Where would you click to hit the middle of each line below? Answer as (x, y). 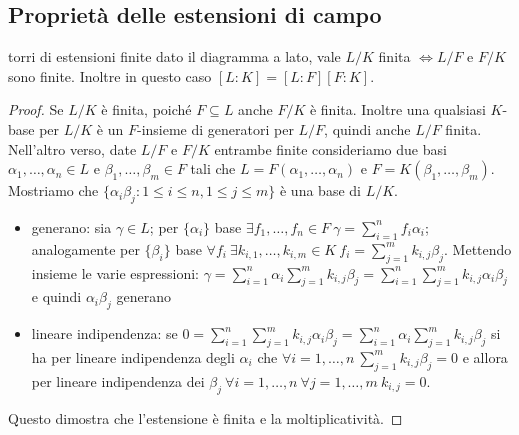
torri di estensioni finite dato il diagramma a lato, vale (174, 56)
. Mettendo (478, 248)
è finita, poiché (146, 109)
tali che (213, 168)
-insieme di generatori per (215, 128)
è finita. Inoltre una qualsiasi (397, 109)
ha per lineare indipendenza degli (133, 356)
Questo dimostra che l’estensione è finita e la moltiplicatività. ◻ (205, 417)
